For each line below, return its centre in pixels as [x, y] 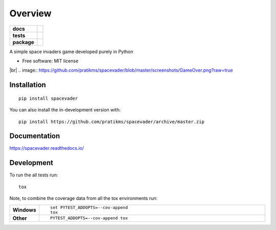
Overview [30, 13]
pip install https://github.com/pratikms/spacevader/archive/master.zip [111, 122]
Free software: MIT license [50, 61]
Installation [28, 85]
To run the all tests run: [34, 175]
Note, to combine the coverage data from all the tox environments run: [84, 198]
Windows [24, 210]
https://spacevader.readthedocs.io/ [47, 148]
